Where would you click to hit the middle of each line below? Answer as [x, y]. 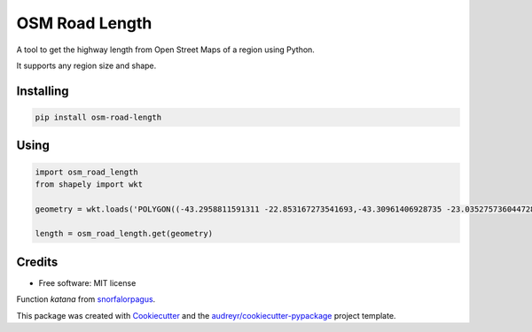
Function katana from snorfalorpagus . [86, 299]
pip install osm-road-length [98, 117]
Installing [43, 91]
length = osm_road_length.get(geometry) [124, 234]
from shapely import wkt [89, 184]
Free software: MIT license [87, 282]
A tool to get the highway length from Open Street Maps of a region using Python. [165, 50]
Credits [37, 262]
